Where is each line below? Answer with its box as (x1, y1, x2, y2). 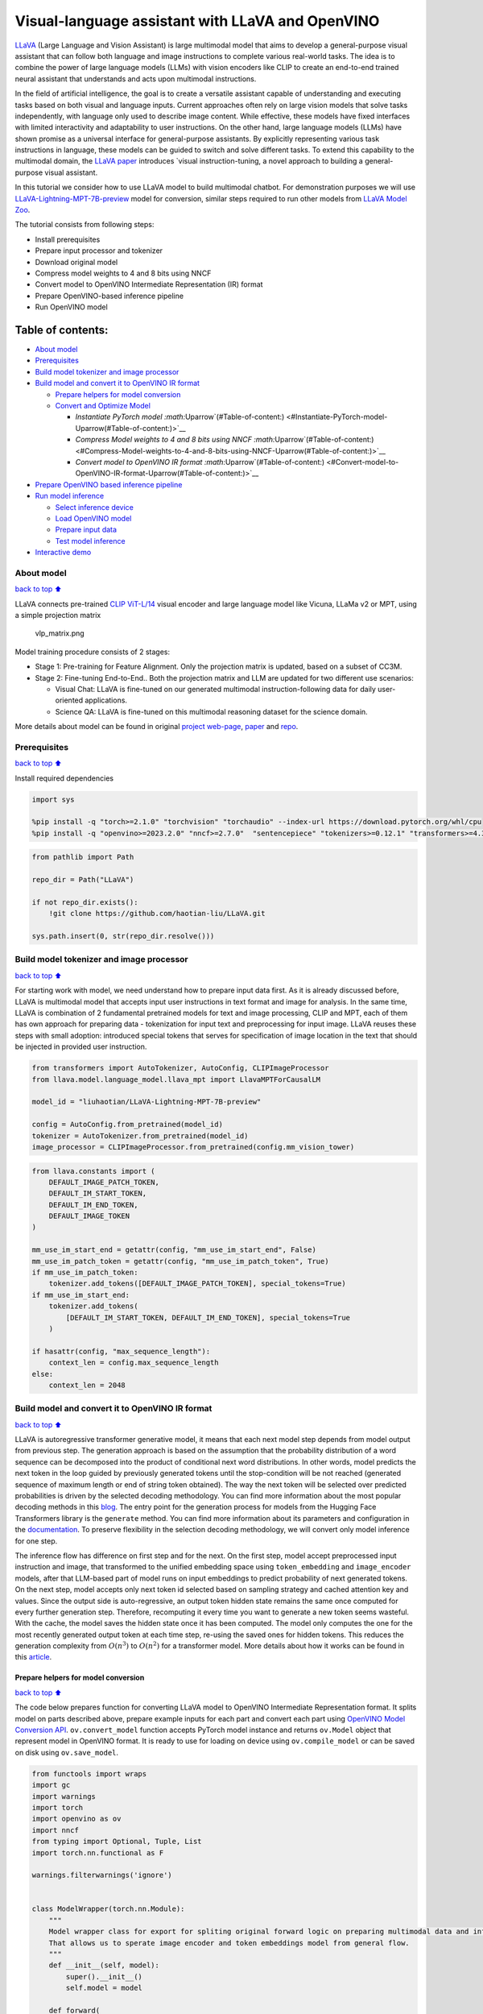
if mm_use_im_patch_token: (31, 1268, 138, 1277)
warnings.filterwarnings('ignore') (31, 1871, 172, 1880)
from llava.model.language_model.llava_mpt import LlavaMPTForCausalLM (31, 1075, 321, 1084)
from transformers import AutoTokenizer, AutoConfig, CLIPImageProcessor (31, 1063, 329, 1073)
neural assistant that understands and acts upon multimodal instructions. (14, 73, 257, 84)
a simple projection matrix (14, 611, 101, 620)
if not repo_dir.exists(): (31, 897, 138, 906)
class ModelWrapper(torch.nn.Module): (31, 1904, 185, 1913)
